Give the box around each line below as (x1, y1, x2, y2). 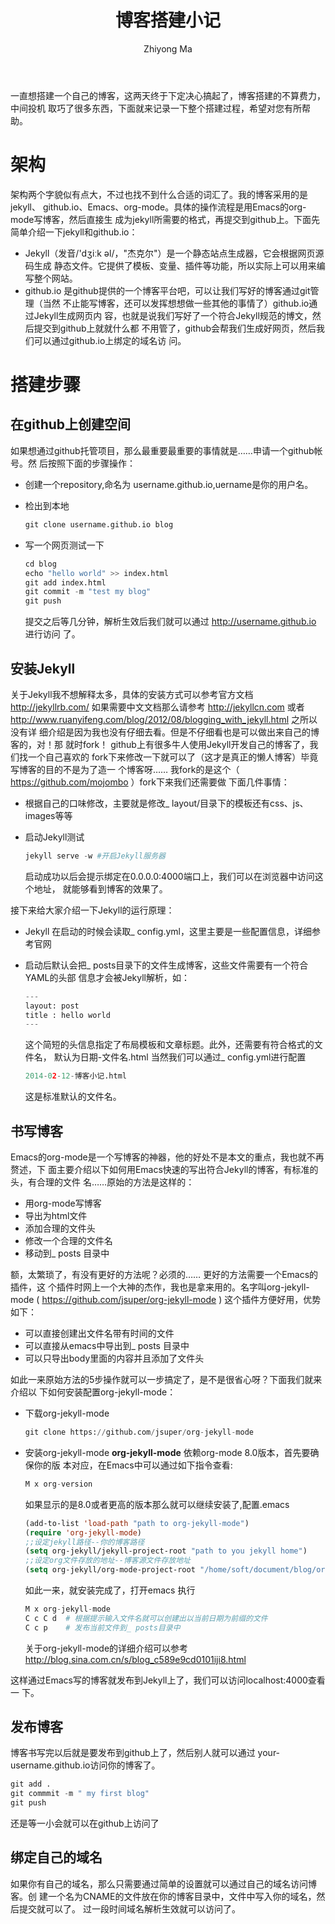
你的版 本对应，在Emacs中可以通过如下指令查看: (33, 1459, 233, 1471)
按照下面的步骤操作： (47, 457, 136, 469)
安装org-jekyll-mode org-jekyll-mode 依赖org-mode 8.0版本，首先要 (24, 1446, 311, 1458)
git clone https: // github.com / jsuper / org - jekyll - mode (24, 1427, 254, 1437)
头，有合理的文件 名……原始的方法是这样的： (10, 1176, 195, 1188)
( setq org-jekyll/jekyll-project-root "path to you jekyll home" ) (24, 1546, 308, 1556)
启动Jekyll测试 (24, 831, 85, 843)
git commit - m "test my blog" (24, 587, 152, 597)
